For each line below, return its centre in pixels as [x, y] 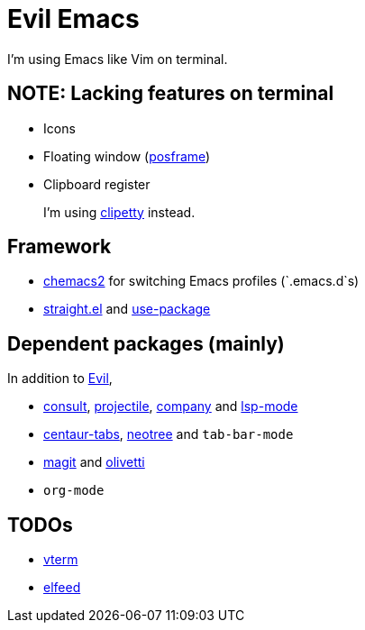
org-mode [74, 491]
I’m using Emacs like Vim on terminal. [118, 59]
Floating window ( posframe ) [127, 156]
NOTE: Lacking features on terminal [171, 94]
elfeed [62, 588]
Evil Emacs [73, 19]
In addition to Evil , [60, 379]
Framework [59, 247]
